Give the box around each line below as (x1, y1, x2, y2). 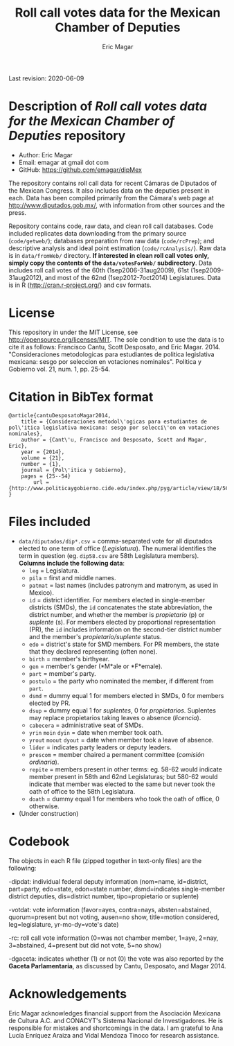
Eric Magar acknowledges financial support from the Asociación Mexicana (8, 1009, 221, 1017)
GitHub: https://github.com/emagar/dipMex (18, 165, 142, 174)
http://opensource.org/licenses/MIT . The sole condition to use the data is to (8, 335, 224, 344)
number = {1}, (21, 460, 62, 467)
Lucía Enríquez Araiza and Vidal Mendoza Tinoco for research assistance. (8, 1031, 219, 1039)
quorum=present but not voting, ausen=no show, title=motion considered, (8, 913, 219, 921)
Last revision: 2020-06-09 (8, 74, 84, 82)
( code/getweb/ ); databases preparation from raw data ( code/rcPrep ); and (8, 236, 215, 245)
